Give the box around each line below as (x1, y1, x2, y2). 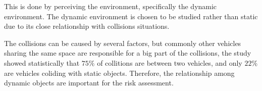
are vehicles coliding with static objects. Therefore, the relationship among (4, 67, 235, 78)
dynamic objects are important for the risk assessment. (4, 77, 174, 88)
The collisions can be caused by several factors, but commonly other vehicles (4, 37, 241, 48)
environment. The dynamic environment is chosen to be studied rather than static (4, 11, 258, 21)
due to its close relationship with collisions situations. (4, 21, 170, 31)
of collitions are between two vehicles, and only (97, 57, 242, 68)
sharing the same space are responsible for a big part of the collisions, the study (4, 48, 251, 58)
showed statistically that (4, 57, 80, 68)
